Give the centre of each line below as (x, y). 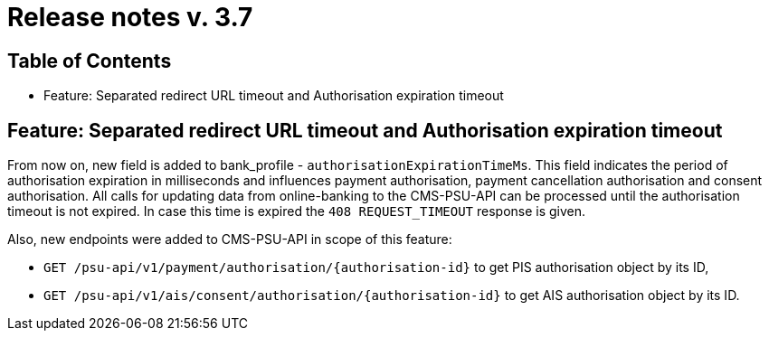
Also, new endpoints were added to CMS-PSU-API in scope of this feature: (230, 239)
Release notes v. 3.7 (130, 17)
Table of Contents (90, 61)
